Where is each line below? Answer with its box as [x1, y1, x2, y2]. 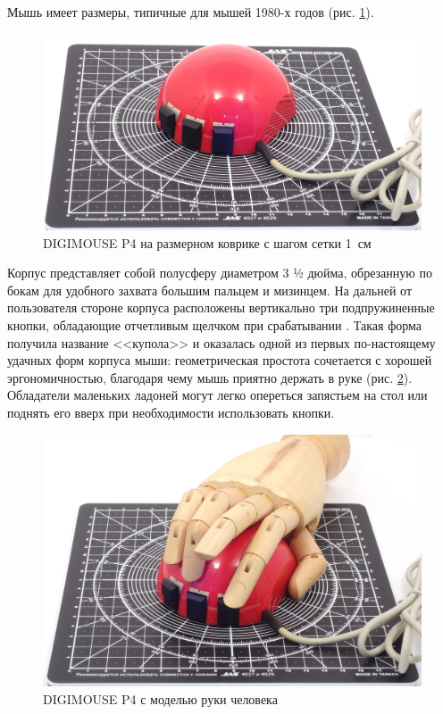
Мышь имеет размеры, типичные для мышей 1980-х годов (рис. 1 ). [7, 3, 374, 21]
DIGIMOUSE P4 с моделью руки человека [43, 690, 278, 708]
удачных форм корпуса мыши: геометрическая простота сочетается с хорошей [7, 351, 432, 369]
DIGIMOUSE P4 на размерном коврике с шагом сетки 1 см [43, 233, 372, 252]
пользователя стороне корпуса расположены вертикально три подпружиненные [7, 298, 435, 317]
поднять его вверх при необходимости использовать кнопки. [7, 403, 335, 422]
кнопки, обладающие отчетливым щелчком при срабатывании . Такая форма [7, 316, 422, 335]
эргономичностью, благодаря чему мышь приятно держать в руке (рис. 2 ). [7, 368, 413, 386]
